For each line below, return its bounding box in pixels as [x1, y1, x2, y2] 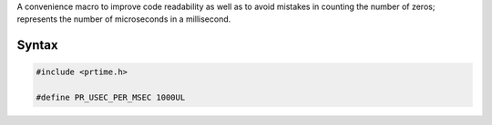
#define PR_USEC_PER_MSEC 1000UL [36, 92, 186, 103]
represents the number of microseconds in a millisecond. [16, 14, 231, 24]
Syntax [16, 37, 58, 53]
